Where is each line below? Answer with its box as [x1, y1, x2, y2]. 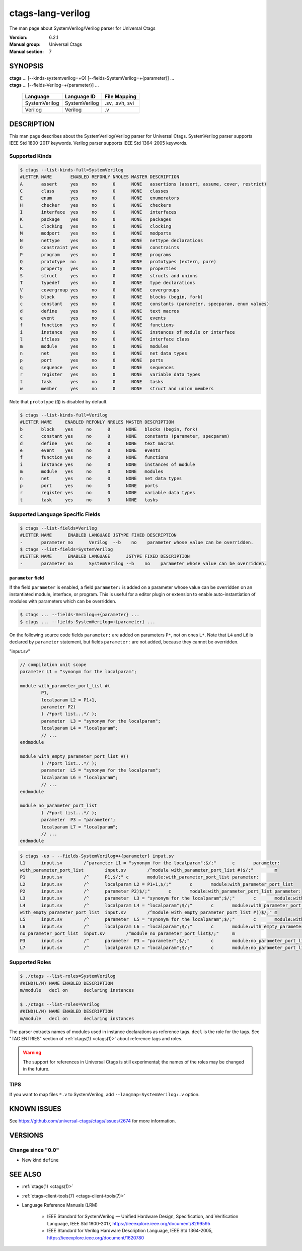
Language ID [64, 93, 96, 100]
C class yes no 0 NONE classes [20, 188, 169, 194]
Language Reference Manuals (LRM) [22, 1202, 98, 1208]
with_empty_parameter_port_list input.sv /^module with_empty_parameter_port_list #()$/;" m [20, 910, 278, 915]
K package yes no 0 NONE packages [20, 216, 172, 222]
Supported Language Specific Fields [9, 511, 101, 518]
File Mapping [105, 93, 137, 100]
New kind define [22, 1157, 59, 1163]
